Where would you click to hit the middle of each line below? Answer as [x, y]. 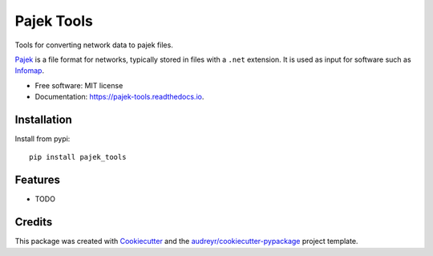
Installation [43, 119]
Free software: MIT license [79, 85]
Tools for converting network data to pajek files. [94, 45]
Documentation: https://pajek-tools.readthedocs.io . [119, 97]
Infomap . [29, 71]
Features [37, 180]
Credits [34, 222]
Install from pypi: [42, 139]
